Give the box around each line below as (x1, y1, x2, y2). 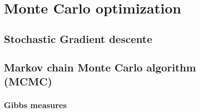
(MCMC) (4, 73, 52, 88)
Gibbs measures (4, 99, 67, 111)
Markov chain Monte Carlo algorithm (4, 59, 196, 74)
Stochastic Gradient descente (4, 31, 153, 46)
